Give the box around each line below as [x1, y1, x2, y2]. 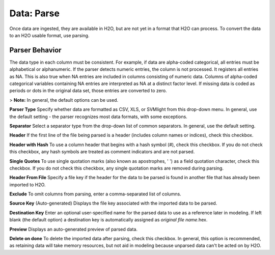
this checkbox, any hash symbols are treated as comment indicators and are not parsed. [9, 149, 195, 155]
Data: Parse [9, 8, 60, 19]
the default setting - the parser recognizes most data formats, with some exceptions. [9, 114, 188, 120]
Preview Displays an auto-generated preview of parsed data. [9, 226, 137, 232]
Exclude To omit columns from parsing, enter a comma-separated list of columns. [9, 191, 182, 197]
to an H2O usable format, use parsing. [9, 32, 90, 38]
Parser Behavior [9, 46, 62, 54]
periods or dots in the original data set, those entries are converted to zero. [9, 88, 168, 94]
